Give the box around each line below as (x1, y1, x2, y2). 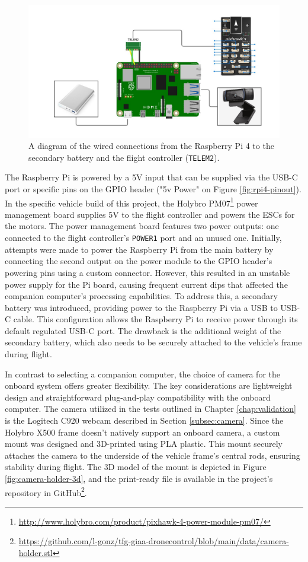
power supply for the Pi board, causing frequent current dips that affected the (5, 278, 288, 290)
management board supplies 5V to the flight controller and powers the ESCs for (5, 208, 295, 220)
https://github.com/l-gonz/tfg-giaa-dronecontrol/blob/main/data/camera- (18, 535, 289, 547)
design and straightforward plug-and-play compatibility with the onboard (5, 390, 271, 403)
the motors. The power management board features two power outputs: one (5, 220, 279, 232)
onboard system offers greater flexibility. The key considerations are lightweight (5, 379, 293, 392)
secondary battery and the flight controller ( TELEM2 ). (28, 151, 220, 163)
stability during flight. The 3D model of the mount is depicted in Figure (5, 461, 267, 473)
